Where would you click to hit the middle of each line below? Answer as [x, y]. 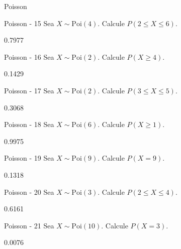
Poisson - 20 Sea [29, 192]
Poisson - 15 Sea [29, 23]
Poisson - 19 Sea [29, 158]
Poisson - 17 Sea [29, 90]
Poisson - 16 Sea [29, 56]
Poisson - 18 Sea [29, 124]
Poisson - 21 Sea [29, 225]
